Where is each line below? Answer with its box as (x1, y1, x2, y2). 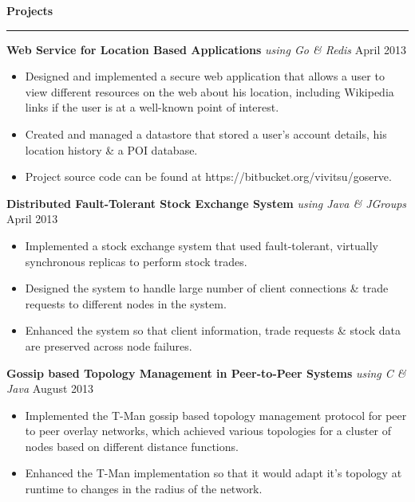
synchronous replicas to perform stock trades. (25, 253, 247, 269)
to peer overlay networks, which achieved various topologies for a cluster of (25, 422, 392, 439)
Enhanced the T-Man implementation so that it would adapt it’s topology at (25, 465, 402, 481)
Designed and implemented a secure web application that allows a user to (25, 68, 385, 84)
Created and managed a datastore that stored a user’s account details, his (25, 125, 387, 142)
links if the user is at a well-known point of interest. (25, 99, 279, 116)
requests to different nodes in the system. (25, 295, 227, 312)
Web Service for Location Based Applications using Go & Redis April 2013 (6, 41, 406, 57)
